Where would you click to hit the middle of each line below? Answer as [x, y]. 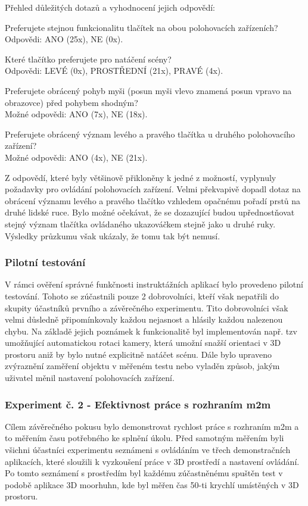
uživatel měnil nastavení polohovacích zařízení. [90, 378]
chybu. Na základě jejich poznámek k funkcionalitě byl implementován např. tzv [151, 331]
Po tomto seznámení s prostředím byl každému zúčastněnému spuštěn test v [144, 473]
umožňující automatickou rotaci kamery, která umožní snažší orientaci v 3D [143, 343]
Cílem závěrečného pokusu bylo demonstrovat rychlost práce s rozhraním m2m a [152, 426]
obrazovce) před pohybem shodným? [71, 102]
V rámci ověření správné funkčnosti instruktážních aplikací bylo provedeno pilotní [154, 284]
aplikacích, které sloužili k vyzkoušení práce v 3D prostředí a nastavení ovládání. [152, 461]
